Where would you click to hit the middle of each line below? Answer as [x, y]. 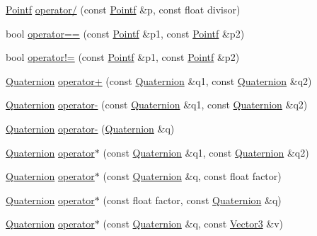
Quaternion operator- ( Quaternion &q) [90, 128]
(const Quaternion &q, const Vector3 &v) [193, 224]
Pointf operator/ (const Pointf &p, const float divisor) [123, 9]
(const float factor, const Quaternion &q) [192, 200]
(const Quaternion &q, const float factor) [192, 176]
